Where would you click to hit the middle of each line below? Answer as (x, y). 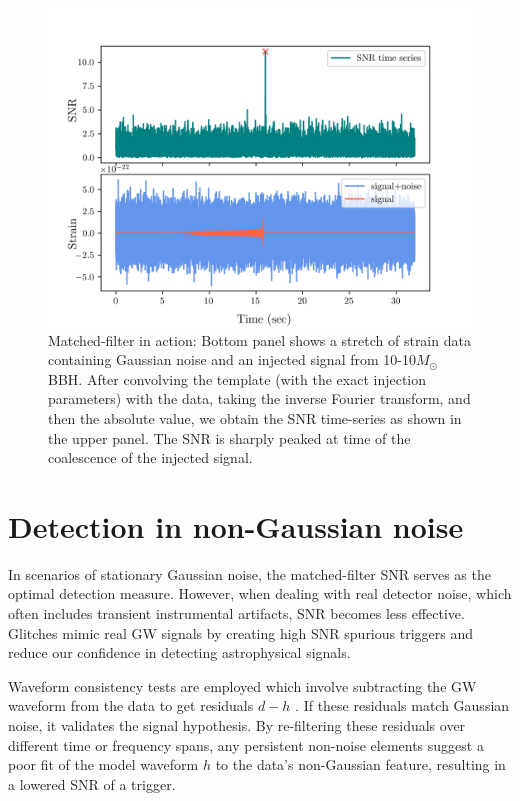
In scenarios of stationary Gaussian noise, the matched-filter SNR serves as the (249, 573)
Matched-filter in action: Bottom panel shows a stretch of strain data (259, 339)
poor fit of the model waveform (103, 764)
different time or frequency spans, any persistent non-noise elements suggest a (246, 744)
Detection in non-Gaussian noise (236, 525)
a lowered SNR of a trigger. (92, 783)
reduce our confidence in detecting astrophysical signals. (179, 652)
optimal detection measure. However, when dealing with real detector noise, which (260, 593)
